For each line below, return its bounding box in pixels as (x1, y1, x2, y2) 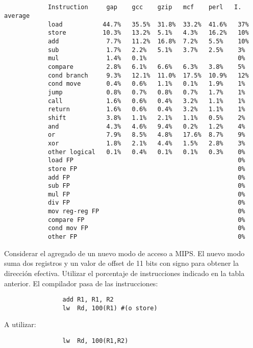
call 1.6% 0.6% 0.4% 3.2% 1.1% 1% (47, 97, 245, 105)
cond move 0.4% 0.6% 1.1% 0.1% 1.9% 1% (47, 80, 245, 88)
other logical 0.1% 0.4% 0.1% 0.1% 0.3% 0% (47, 148, 245, 156)
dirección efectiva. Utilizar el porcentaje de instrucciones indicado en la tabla (4, 267, 245, 278)
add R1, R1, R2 (62, 296, 114, 304)
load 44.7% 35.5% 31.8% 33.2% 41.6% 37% (47, 20, 249, 28)
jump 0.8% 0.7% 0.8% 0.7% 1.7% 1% (47, 88, 245, 96)
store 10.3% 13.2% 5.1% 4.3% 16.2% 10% (47, 29, 249, 37)
